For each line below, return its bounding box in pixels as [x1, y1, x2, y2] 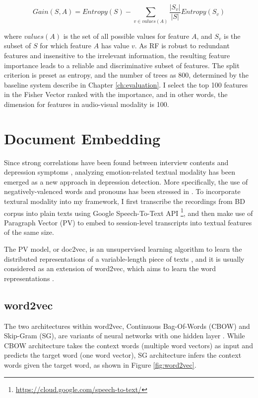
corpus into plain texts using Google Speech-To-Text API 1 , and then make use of [4, 206, 253, 218]
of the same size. [4, 227, 54, 237]
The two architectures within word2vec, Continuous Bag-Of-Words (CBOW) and [4, 320, 250, 331]
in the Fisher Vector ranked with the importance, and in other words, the [4, 89, 228, 99]
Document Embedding [4, 128, 161, 148]
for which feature [40, 40, 92, 51]
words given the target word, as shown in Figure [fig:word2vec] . [4, 360, 196, 370]
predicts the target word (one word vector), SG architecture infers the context [4, 350, 242, 360]
